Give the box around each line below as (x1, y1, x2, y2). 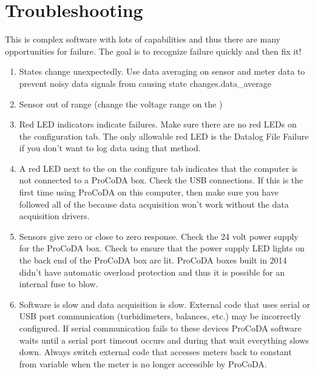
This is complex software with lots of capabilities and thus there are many (5, 33, 280, 46)
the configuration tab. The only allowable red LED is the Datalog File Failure (19, 129, 309, 142)
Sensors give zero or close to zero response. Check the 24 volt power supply (19, 229, 299, 242)
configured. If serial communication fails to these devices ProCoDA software (19, 322, 302, 334)
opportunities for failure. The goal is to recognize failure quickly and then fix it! (5, 44, 302, 57)
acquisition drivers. (19, 209, 90, 222)
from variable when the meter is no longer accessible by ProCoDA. (19, 357, 267, 370)
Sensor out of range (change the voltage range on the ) (19, 97, 223, 110)
